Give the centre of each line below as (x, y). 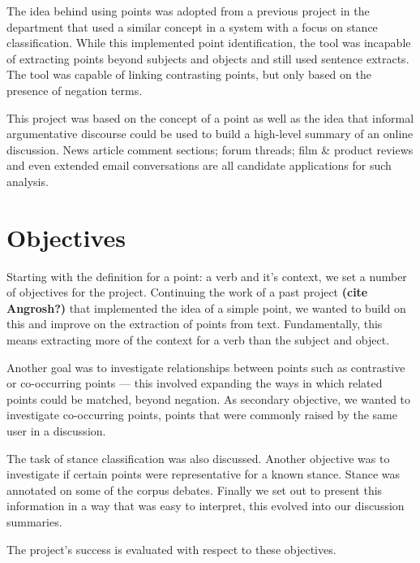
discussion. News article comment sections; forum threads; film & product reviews (210, 149)
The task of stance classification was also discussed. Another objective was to (198, 458)
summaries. (34, 521)
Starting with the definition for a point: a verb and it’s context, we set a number (207, 276)
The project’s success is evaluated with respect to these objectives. (171, 549)
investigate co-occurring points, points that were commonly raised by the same (202, 415)
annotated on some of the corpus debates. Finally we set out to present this (195, 489)
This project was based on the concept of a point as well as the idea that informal (210, 117)
